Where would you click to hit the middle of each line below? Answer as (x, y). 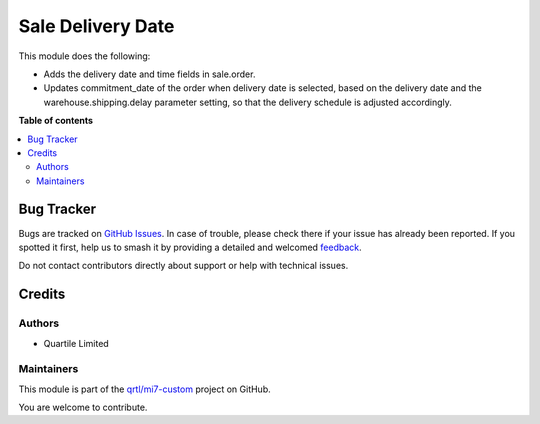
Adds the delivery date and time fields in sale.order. (149, 74)
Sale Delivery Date (96, 26)
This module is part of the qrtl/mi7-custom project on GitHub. (145, 389)
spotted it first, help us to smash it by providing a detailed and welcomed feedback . (190, 247)
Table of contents (56, 121)
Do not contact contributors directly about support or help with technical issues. (183, 266)
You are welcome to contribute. (83, 407)
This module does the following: (84, 56)
